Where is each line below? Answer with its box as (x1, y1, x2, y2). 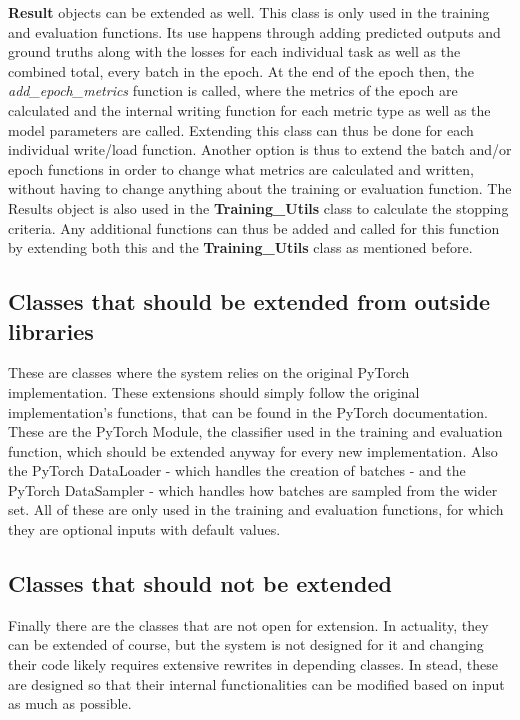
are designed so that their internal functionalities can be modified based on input (8, 673, 505, 694)
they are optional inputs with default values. (8, 519, 281, 540)
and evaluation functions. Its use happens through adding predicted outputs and (8, 21, 501, 42)
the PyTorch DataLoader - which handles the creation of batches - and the (8, 460, 466, 481)
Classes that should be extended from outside (8, 286, 491, 317)
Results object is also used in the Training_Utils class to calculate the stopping (8, 197, 509, 218)
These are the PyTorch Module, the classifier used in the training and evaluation (8, 421, 503, 442)
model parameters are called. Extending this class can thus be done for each (8, 119, 474, 140)
